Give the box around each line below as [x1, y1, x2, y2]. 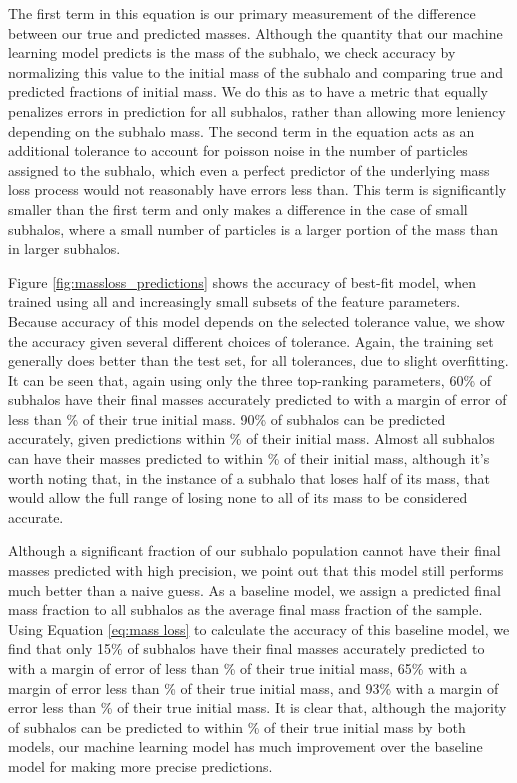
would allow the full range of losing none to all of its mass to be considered [8, 487, 468, 508]
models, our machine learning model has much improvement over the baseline [8, 736, 483, 757]
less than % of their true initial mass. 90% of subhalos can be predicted [8, 408, 446, 429]
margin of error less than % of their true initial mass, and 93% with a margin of [8, 677, 499, 698]
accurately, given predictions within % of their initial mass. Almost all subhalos [8, 428, 495, 449]
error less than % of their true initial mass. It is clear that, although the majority [8, 697, 507, 718]
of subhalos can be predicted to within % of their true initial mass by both [8, 716, 466, 737]
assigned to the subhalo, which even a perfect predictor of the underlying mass [8, 159, 490, 180]
